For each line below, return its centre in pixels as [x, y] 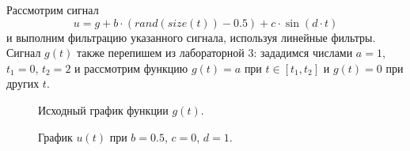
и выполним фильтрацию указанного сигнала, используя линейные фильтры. [191, 37]
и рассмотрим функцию [131, 68]
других [23, 83]
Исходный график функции [103, 109]
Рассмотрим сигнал [53, 9]
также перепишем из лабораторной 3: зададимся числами [214, 53]
